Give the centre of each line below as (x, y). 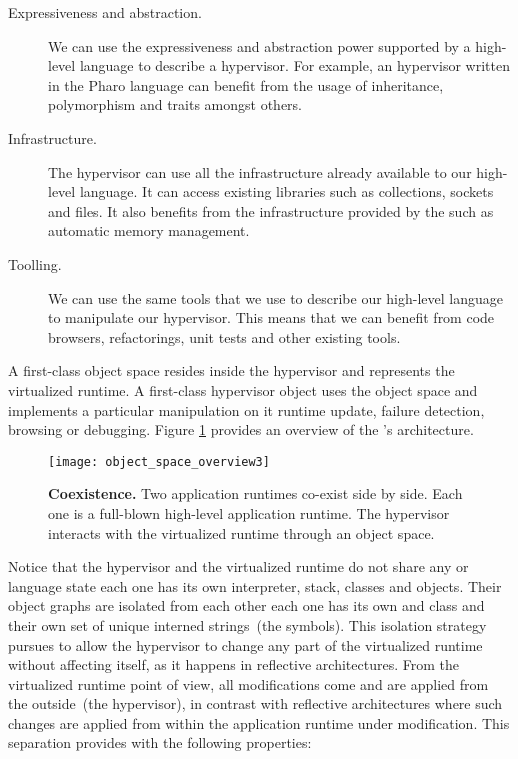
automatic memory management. (149, 230)
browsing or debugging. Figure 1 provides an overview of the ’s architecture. (241, 429)
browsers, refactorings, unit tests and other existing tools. (224, 336)
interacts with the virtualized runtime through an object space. (241, 532)
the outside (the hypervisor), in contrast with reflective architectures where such (255, 703)
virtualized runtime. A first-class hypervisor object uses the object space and (243, 389)
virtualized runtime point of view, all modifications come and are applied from (248, 683)
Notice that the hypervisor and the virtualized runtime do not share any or (238, 566)
